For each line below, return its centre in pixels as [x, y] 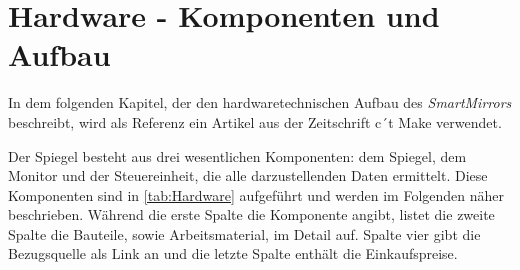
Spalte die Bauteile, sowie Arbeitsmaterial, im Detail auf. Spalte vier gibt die [244, 233]
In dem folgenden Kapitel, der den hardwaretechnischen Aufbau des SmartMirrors [260, 102]
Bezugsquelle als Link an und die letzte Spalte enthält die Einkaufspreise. [233, 253]
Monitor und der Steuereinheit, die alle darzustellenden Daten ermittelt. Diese [248, 175]
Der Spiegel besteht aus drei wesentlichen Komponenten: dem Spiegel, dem [237, 155]
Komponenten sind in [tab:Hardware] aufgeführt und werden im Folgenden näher [256, 194]
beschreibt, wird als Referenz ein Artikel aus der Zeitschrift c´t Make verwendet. [255, 121]
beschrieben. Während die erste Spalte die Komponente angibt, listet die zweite [251, 214]
